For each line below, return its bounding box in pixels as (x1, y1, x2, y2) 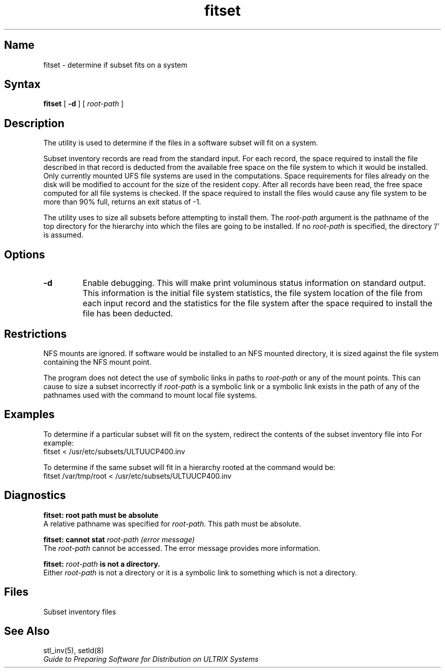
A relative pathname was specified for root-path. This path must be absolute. (43, 519, 301, 528)
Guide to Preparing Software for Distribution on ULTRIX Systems (43, 655, 259, 664)
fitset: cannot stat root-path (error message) (43, 535, 195, 544)
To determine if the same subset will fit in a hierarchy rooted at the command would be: (43, 462, 336, 472)
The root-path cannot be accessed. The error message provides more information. (43, 543, 321, 552)
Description (4, 116, 65, 130)
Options (4, 248, 45, 261)
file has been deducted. (82, 308, 173, 319)
